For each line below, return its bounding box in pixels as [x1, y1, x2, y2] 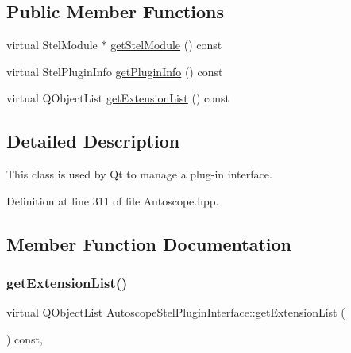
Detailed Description [6, 129, 180, 153]
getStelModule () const [110, 36, 222, 53]
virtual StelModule [6, 36, 98, 53]
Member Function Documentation [6, 231, 292, 255]
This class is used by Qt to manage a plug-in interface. [6, 166, 272, 182]
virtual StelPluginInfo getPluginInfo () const [6, 63, 223, 79]
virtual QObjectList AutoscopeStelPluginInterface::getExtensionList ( [6, 304, 345, 320]
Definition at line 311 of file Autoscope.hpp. [6, 192, 219, 209]
